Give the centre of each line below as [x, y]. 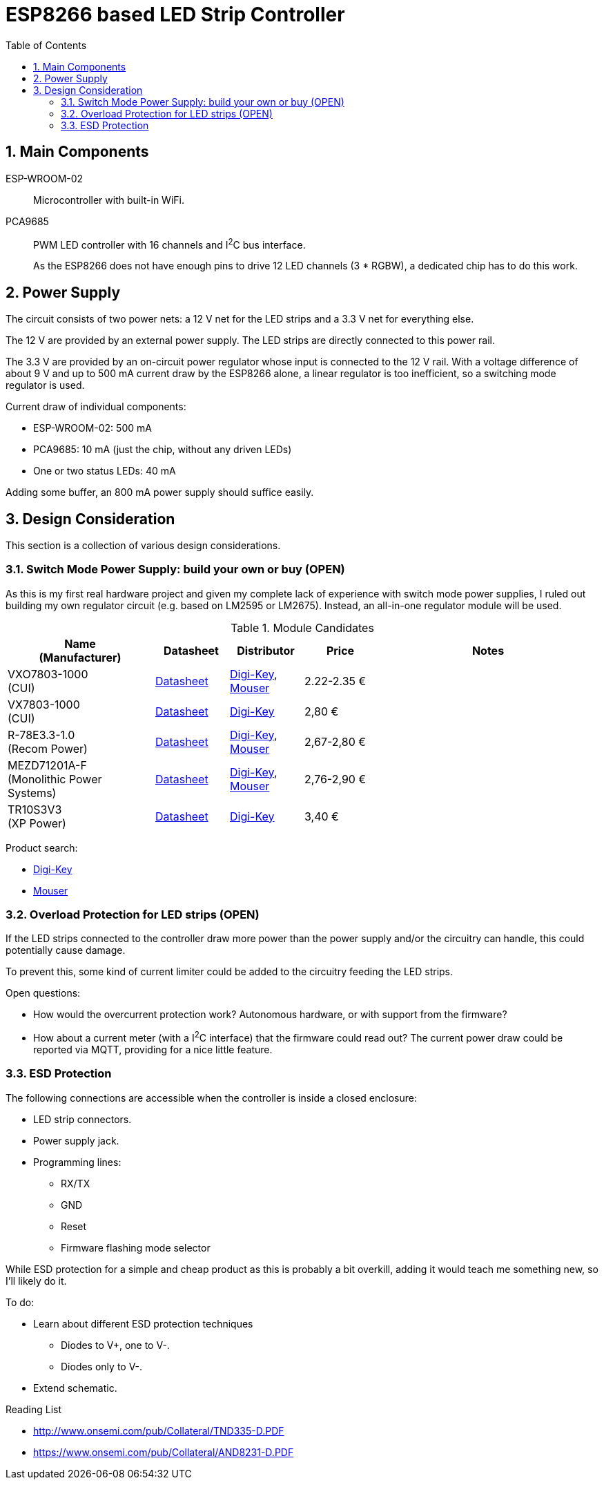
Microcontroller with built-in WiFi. [109, 200]
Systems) [32, 793]
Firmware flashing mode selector [136, 1247]
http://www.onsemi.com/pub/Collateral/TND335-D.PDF [159, 1430]
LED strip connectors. [82, 1119]
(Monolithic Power [55, 779]
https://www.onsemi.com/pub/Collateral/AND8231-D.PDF [164, 1452]
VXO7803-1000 [48, 674]
